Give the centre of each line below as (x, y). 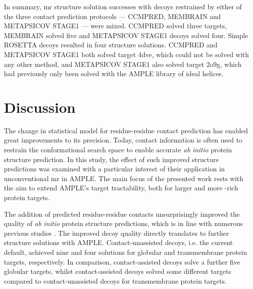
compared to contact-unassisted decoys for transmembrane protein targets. (115, 280)
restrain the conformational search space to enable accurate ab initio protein (118, 150)
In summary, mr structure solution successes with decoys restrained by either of (123, 6)
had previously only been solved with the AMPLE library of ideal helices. (114, 73)
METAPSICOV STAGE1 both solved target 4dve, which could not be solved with (126, 54)
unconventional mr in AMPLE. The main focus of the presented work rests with (124, 178)
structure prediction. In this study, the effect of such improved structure (112, 159)
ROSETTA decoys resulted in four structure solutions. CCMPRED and (111, 45)
